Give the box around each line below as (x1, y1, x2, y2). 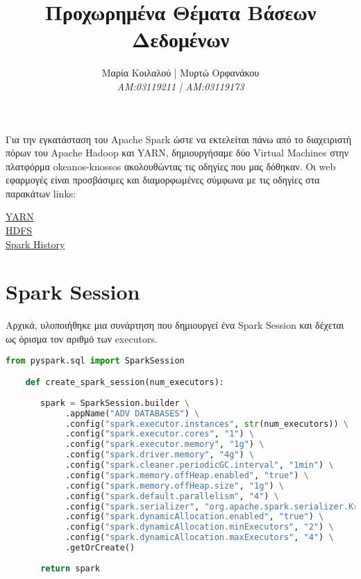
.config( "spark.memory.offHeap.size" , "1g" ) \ (65, 480, 284, 491)
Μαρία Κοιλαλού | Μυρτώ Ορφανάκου (101, 65, 260, 80)
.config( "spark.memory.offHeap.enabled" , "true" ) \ (65, 470, 309, 480)
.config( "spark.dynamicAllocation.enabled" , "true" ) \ (65, 512, 324, 522)
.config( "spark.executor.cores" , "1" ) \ (65, 429, 254, 439)
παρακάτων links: (6, 186, 76, 200)
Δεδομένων (131, 25, 230, 54)
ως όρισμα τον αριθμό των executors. (6, 331, 158, 345)
